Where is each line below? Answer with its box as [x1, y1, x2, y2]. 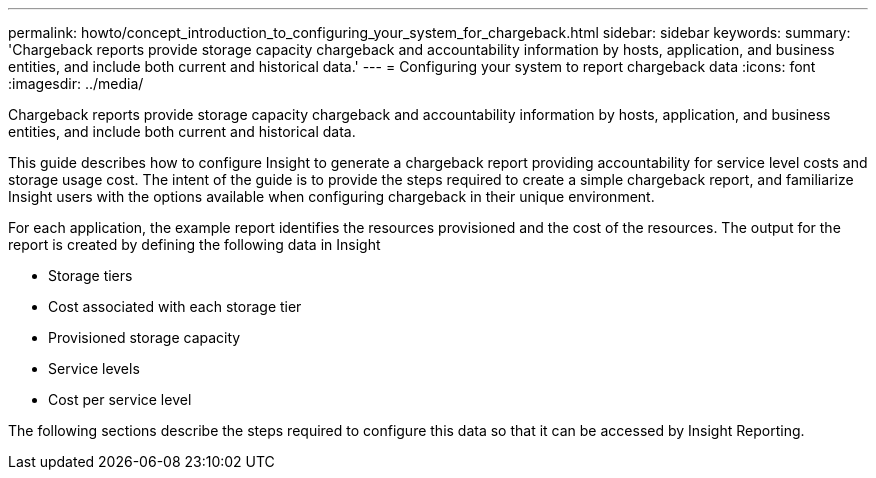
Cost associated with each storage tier [48, 298, 302, 315]
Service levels [48, 360, 140, 377]
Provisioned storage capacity [48, 329, 241, 346]
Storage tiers [48, 267, 133, 284]
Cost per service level [48, 391, 192, 408]
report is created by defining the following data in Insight [8, 236, 381, 253]
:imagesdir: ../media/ [8, 75, 144, 92]
